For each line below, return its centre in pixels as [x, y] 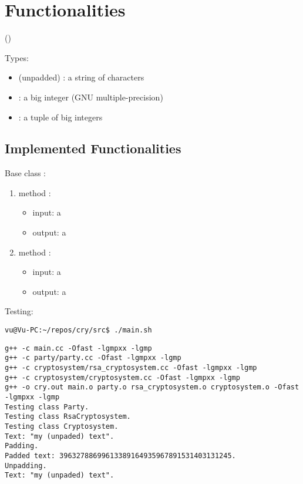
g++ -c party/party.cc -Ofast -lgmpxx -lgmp [93, 358]
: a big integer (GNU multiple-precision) [91, 97]
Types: [17, 57]
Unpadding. [26, 465]
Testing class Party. [47, 407]
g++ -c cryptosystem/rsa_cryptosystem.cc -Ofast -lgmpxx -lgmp [131, 368]
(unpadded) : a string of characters [81, 77]
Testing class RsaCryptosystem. [68, 417]
